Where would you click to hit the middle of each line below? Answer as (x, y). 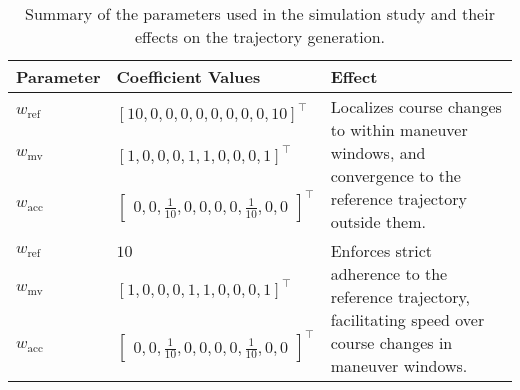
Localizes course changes (416, 106)
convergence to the (395, 175)
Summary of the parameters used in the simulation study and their (260, 13)
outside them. (378, 221)
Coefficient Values (188, 76)
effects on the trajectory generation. (260, 36)
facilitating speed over (407, 319)
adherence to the (389, 273)
